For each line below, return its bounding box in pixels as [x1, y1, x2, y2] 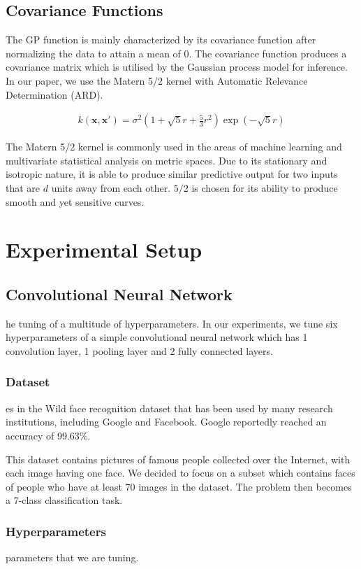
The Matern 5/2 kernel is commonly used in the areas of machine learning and [6, 139, 342, 154]
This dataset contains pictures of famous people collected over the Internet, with [6, 451, 351, 466]
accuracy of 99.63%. [6, 428, 91, 442]
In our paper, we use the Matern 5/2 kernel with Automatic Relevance [6, 73, 308, 87]
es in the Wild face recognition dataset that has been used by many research [6, 400, 333, 415]
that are [6, 180, 40, 195]
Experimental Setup [6, 235, 202, 264]
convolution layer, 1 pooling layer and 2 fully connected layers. [6, 343, 273, 358]
